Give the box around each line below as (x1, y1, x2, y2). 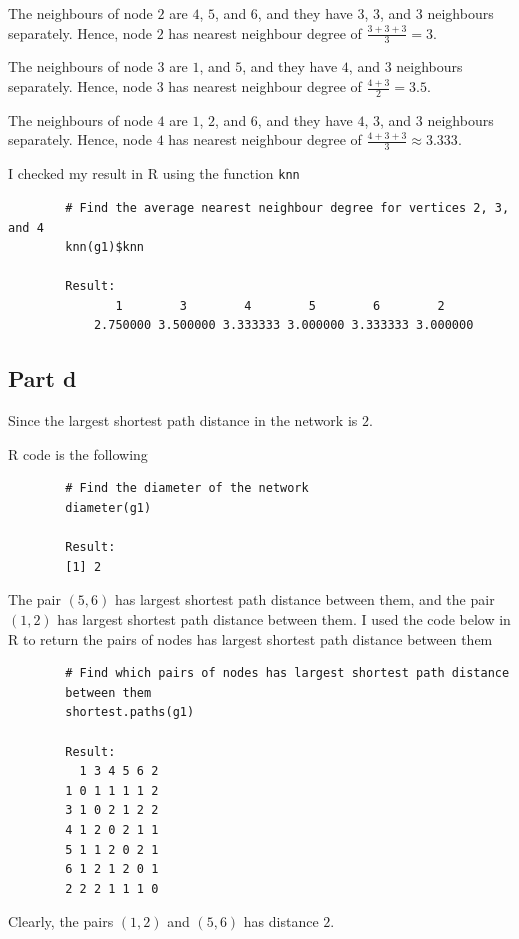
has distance (243, 911, 319, 932)
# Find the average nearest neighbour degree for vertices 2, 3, (65, 200, 510, 215)
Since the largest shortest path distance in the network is (8, 410, 358, 431)
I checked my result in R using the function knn (8, 163, 300, 184)
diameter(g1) (65, 501, 152, 516)
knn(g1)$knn (65, 240, 145, 255)
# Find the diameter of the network (65, 481, 309, 496)
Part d (8, 363, 77, 394)
